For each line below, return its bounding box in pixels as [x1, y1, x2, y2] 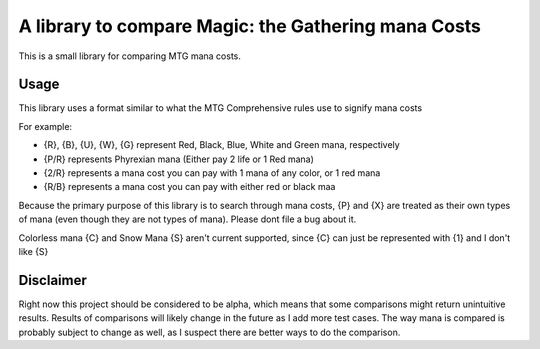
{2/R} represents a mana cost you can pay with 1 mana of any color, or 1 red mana [43, 167, 381, 179]
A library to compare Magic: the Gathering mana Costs [18, 15, 482, 37]
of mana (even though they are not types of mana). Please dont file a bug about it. [18, 213, 357, 225]
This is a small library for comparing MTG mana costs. [18, 50, 242, 62]
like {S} [18, 245, 49, 257]
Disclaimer [18, 271, 87, 289]
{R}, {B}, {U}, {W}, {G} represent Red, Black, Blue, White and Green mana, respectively [43, 139, 400, 151]
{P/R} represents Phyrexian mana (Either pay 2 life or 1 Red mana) [43, 153, 315, 165]
